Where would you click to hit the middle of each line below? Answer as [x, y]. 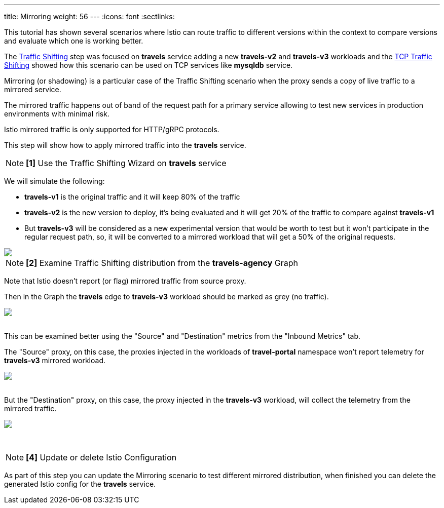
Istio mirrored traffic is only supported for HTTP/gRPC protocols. [112, 129]
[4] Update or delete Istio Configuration [101, 457]
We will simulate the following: [54, 181]
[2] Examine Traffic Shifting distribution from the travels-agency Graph [162, 263]
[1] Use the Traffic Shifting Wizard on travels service [126, 163]
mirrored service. [33, 89]
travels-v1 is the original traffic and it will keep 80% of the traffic [132, 197]
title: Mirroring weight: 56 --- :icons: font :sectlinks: [89, 16]
